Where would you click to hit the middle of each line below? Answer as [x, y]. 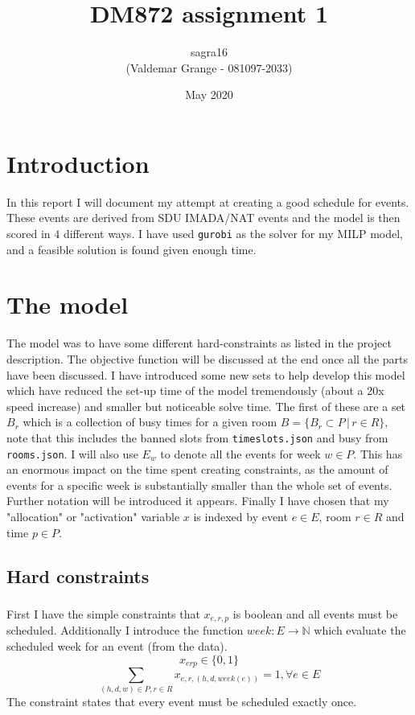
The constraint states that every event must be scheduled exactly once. [182, 702]
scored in [29, 234]
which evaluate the [360, 630]
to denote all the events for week [240, 453]
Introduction [78, 163]
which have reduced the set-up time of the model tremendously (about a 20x [195, 390]
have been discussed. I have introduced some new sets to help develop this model [206, 374]
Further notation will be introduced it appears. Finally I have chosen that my [198, 501]
